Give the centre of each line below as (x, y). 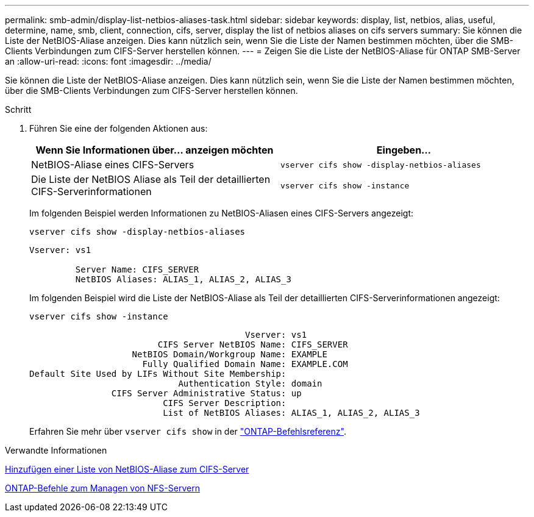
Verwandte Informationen (56, 450)
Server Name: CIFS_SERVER (137, 269)
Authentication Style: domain (250, 383)
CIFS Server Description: (225, 403)
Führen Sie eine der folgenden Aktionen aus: (119, 128)
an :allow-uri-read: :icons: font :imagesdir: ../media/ (108, 61)
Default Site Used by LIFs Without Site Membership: (158, 374)
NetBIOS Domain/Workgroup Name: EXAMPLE (230, 354)
